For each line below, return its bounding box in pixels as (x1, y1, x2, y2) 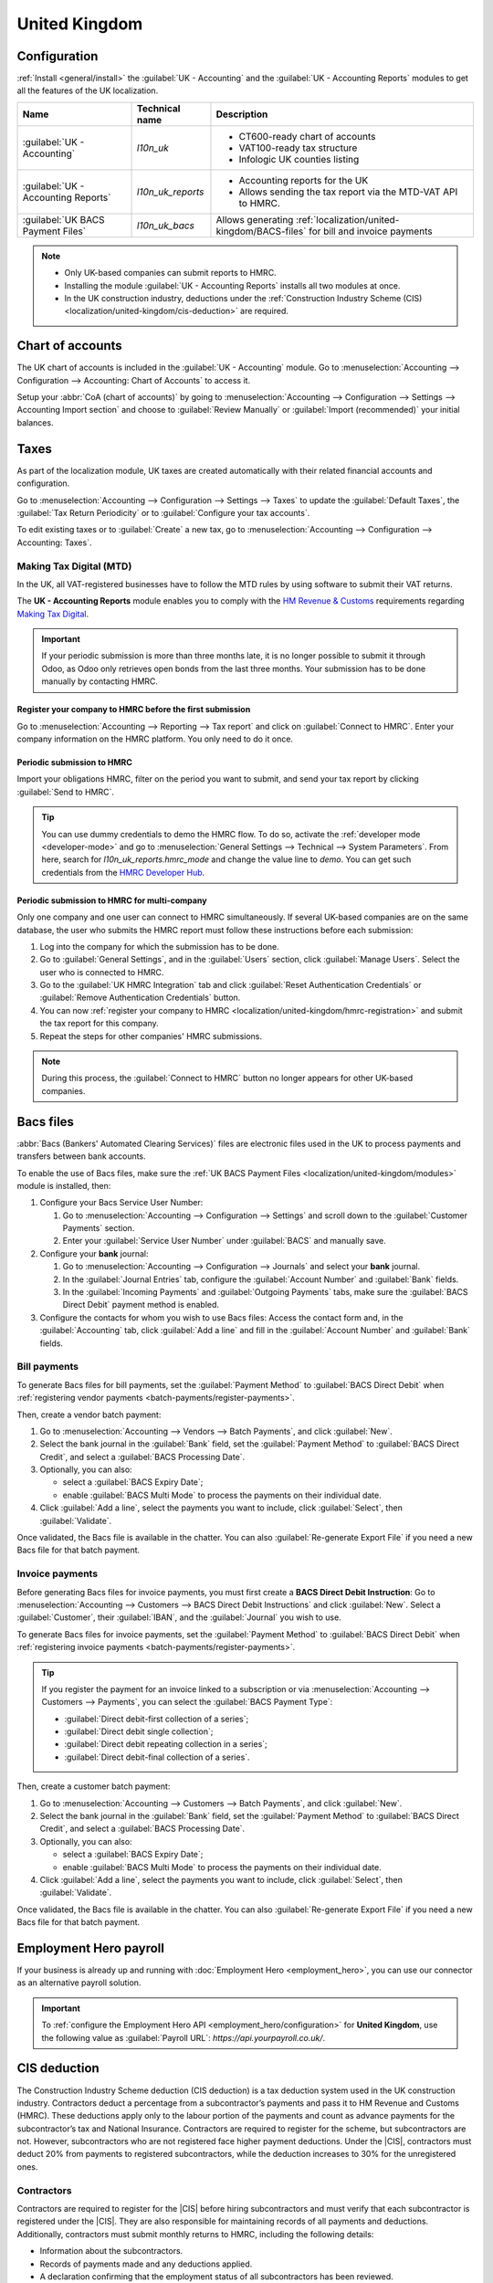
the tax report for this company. (39, 1018, 159, 1029)
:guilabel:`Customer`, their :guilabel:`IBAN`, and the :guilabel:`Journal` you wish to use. (16, 1612, 341, 1623)
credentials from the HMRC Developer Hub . (41, 867, 205, 878)
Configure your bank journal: (39, 1247, 149, 1259)
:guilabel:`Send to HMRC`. (16, 786, 114, 797)
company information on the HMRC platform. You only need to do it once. (16, 733, 294, 744)
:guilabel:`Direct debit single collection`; (64, 1726, 214, 1737)
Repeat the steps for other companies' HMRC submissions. (39, 1030, 263, 1041)
